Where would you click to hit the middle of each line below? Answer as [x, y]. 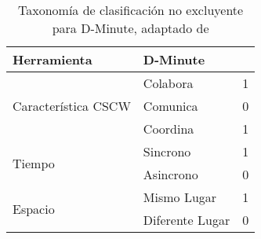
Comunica [170, 106]
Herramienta [53, 59]
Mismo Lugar [180, 197]
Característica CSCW [72, 106]
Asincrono [170, 174]
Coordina [169, 129]
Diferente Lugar [187, 220]
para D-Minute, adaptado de [130, 28]
